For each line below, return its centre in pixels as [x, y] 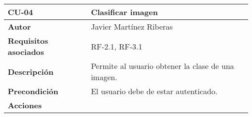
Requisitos [28, 41]
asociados [26, 52]
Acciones [25, 105]
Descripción [31, 71]
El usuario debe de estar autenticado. [154, 91]
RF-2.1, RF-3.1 [117, 46]
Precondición [33, 91]
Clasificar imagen [124, 12]
